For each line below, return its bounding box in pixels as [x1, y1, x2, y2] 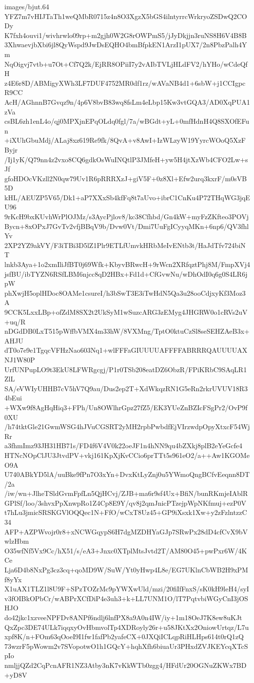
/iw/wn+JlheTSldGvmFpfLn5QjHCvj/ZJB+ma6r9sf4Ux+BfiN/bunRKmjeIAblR [4, 488, 248, 498]
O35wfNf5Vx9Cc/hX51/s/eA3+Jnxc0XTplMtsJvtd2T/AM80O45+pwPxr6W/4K [4, 545, 247, 555]
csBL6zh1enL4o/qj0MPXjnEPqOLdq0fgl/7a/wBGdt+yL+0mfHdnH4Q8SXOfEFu [4, 116, 250, 126]
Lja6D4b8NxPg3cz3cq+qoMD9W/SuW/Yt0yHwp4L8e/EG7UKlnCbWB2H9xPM [4, 565, 248, 575]
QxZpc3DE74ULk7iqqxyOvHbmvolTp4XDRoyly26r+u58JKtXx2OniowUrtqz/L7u [4, 622, 249, 632]
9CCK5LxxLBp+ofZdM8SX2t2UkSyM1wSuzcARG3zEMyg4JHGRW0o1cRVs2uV [4, 307, 248, 317]
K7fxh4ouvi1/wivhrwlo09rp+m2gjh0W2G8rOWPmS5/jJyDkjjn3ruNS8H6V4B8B [4, 30, 247, 40]
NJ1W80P [4, 354, 35, 364]
